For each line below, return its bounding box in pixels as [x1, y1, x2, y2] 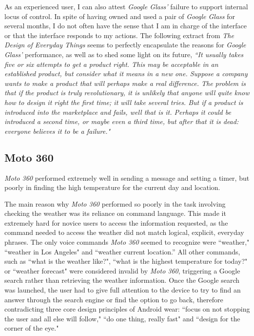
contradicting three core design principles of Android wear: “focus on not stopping [4, 304, 250, 314]
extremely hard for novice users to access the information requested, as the [4, 217, 228, 228]
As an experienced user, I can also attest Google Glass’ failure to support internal [4, 1, 248, 11]
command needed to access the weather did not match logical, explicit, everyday [4, 227, 244, 237]
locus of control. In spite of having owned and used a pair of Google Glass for [4, 11, 235, 21]
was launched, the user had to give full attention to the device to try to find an [4, 285, 241, 295]
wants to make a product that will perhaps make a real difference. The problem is [4, 78, 246, 88]
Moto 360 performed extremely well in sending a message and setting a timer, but [4, 172, 250, 183]
